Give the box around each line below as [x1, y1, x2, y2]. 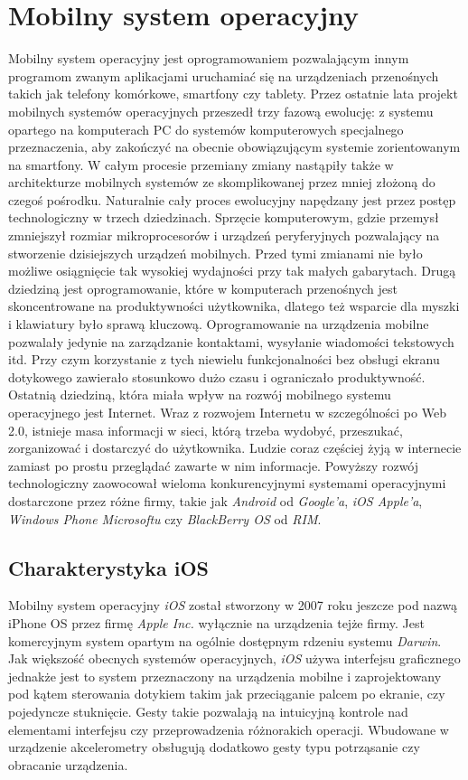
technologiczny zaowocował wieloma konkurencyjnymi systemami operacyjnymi [8, 474, 446, 493]
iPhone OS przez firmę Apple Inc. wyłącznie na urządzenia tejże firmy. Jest [8, 613, 425, 632]
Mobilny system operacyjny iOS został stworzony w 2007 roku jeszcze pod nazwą [8, 596, 458, 615]
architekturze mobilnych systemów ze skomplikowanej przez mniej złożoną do [8, 173, 435, 192]
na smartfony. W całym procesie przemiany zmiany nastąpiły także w [8, 155, 394, 174]
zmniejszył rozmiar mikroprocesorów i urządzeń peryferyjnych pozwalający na [8, 226, 440, 245]
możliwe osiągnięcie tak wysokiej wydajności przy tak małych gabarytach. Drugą [8, 261, 456, 280]
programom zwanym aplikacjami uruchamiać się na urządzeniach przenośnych [8, 66, 439, 85]
